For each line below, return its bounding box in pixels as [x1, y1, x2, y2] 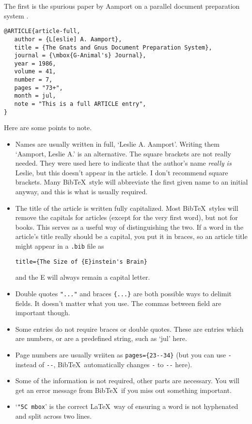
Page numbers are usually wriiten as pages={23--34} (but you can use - [15, 349, 232, 359]
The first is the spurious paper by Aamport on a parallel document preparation [4, 1, 240, 11]
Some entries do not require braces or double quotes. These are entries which [15, 323, 244, 334]
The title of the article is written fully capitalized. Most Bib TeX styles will [15, 203, 238, 213]
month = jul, [14, 92, 56, 100]
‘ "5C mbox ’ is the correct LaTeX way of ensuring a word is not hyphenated [15, 401, 238, 411]
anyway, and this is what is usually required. [15, 186, 148, 196]
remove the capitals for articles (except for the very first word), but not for [15, 212, 238, 222]
